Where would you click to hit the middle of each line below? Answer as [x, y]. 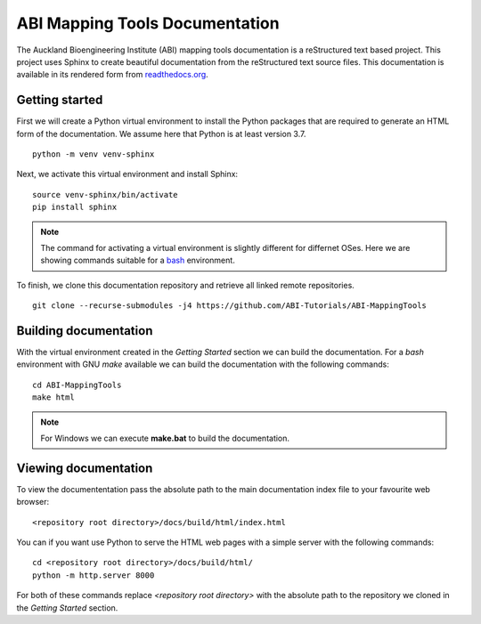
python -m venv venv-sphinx [94, 154]
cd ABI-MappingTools [77, 385]
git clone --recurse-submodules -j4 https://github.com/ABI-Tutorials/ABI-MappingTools [230, 306]
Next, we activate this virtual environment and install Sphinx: [127, 174]
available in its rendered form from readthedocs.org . [112, 75]
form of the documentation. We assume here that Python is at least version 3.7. [161, 134]
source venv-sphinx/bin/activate [105, 194]
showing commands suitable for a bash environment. [138, 260]
